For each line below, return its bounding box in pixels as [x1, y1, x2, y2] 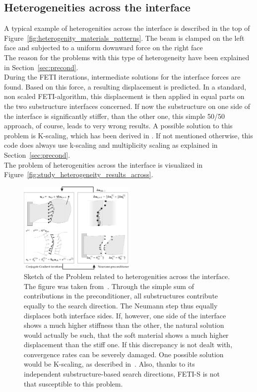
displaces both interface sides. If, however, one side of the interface [24, 310, 226, 320]
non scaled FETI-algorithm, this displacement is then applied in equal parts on [4, 91, 245, 101]
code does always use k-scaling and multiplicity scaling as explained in [4, 140, 218, 150]
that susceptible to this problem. [24, 378, 123, 389]
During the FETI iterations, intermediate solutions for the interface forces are [4, 72, 241, 82]
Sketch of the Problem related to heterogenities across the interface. [24, 271, 230, 282]
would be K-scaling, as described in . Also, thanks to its [24, 359, 195, 369]
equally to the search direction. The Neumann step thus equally [24, 300, 218, 310]
